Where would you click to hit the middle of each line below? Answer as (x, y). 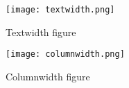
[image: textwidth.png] (60, 10)
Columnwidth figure (48, 76)
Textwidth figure (41, 32)
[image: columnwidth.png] (65, 54)
